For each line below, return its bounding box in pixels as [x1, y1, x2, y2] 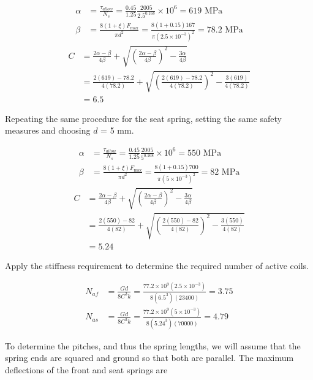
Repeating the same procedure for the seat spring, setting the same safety [5, 112, 282, 124]
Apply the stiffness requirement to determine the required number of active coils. [5, 259, 309, 272]
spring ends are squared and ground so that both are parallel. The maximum [5, 351, 294, 364]
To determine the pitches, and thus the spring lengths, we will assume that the [5, 339, 301, 352]
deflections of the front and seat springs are [5, 363, 168, 376]
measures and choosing [5, 124, 91, 137]
